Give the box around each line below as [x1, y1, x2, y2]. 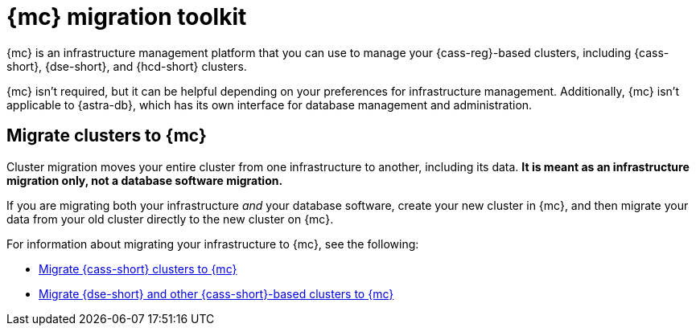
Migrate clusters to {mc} [6, 125, 207, 146]
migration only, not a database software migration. [6, 173, 283, 187]
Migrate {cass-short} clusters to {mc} [39, 261, 237, 276]
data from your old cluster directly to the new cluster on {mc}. [6, 211, 334, 226]
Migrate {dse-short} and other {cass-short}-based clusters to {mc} [39, 286, 394, 301]
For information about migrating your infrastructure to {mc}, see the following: [6, 236, 419, 251]
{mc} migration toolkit [6, 3, 247, 31]
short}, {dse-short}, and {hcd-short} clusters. [6, 59, 247, 73]
